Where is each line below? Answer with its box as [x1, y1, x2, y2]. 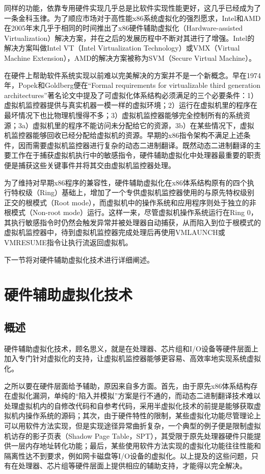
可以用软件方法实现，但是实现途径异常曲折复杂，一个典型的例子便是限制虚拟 [4, 420, 261, 431]
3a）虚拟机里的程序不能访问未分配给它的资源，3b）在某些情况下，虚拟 [18, 120, 254, 130]
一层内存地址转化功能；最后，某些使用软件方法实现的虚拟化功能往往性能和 [11, 440, 261, 451]
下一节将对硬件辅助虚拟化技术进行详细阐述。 [4, 254, 154, 265]
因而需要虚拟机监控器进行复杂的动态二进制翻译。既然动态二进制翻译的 [18, 139, 254, 150]
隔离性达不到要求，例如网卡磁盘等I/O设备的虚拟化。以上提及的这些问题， [4, 450, 251, 461]
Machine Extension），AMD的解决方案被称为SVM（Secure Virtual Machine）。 [4, 52, 256, 63]
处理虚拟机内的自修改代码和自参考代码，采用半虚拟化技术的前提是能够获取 [4, 400, 254, 411]
